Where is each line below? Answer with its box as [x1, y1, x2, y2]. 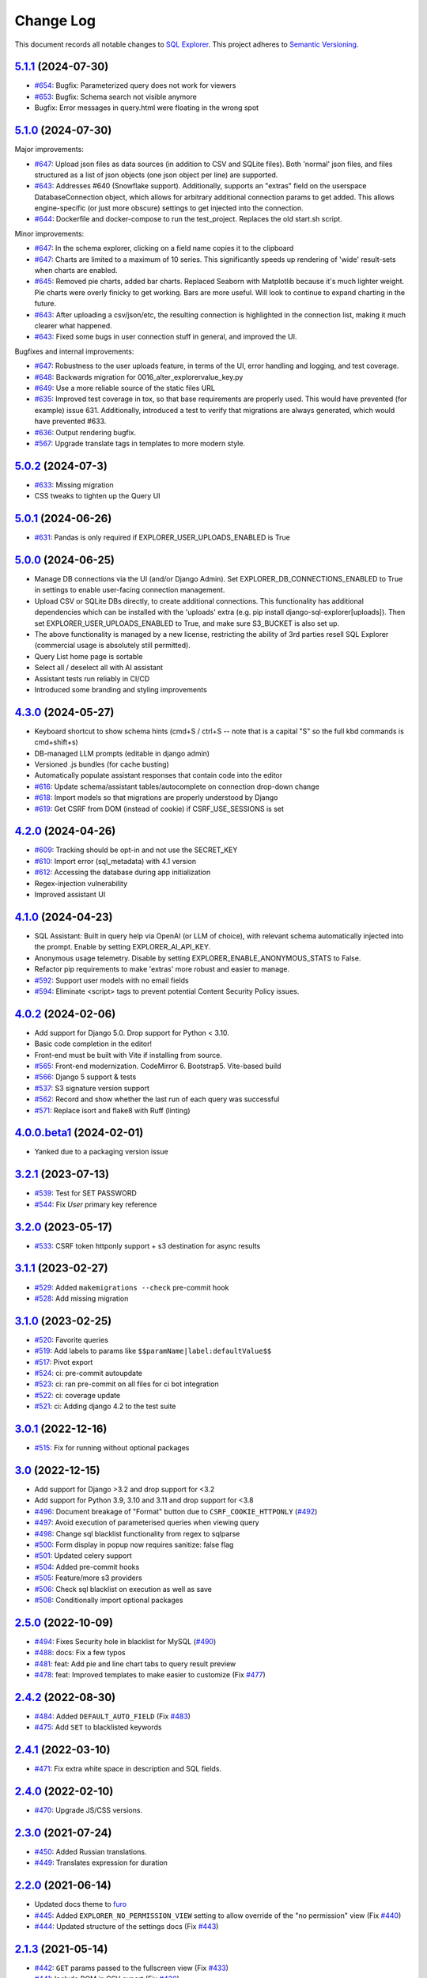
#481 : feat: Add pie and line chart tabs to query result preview [34, 1658, 236, 1669]
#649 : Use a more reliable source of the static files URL [34, 383, 215, 392]
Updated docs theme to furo [34, 1900, 127, 1909]
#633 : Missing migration [34, 479, 114, 490]
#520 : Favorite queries [34, 1335, 108, 1344]
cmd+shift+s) [34, 737, 78, 747]
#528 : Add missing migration [34, 1294, 129, 1303]
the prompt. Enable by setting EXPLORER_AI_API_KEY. [34, 942, 211, 952]
